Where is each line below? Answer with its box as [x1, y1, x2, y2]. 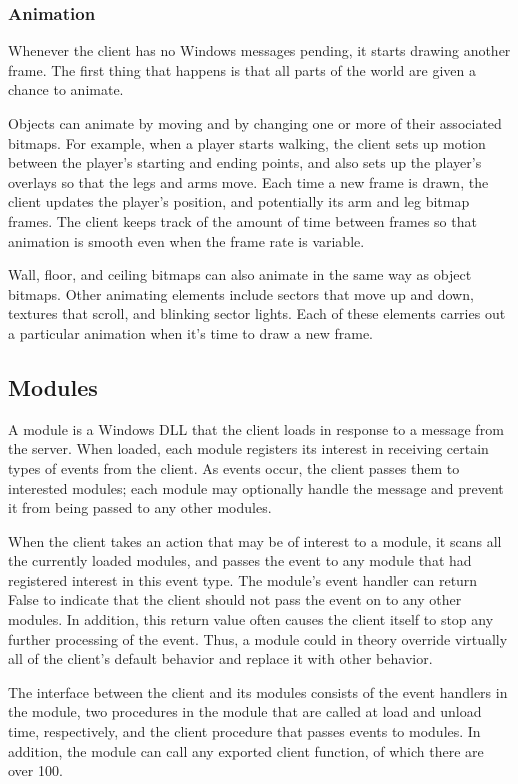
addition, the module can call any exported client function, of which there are [8, 740, 484, 761]
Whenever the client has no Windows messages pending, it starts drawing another [8, 40, 511, 61]
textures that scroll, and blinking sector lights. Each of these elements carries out [8, 303, 506, 324]
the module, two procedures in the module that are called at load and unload [8, 701, 482, 722]
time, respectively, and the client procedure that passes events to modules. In [8, 721, 481, 742]
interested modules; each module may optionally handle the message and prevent [8, 477, 504, 498]
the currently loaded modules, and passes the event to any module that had [8, 550, 472, 571]
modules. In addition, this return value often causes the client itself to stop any [8, 609, 494, 630]
